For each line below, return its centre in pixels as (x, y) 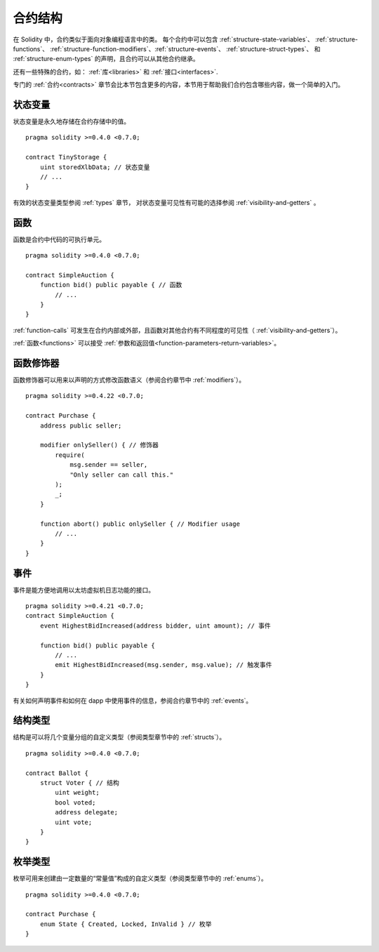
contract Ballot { (57, 773)
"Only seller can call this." (122, 475)
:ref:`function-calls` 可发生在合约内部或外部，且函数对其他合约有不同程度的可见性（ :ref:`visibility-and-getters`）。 (177, 330)
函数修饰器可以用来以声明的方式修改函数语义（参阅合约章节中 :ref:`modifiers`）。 (129, 380)
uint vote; (74, 822)
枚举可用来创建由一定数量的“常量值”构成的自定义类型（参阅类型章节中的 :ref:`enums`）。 (140, 878)
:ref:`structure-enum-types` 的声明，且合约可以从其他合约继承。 (106, 59)
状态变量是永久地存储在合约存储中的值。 (71, 121)
